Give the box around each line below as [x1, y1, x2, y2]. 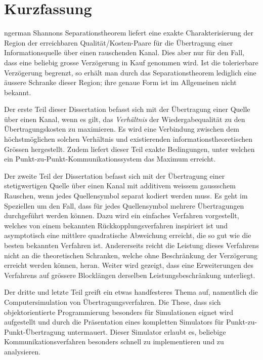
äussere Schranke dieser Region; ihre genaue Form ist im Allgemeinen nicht [4, 77, 237, 88]
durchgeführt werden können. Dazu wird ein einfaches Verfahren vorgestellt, [4, 210, 239, 221]
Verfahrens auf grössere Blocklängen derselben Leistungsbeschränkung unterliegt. [4, 269, 255, 280]
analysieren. [4, 346, 41, 356]
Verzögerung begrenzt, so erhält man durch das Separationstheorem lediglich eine [4, 67, 256, 77]
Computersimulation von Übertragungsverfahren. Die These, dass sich [4, 296, 221, 307]
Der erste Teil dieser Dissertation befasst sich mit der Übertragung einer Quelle [4, 104, 250, 114]
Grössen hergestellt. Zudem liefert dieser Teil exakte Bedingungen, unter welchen [4, 143, 255, 154]
